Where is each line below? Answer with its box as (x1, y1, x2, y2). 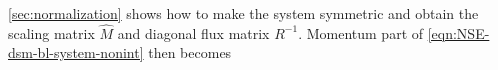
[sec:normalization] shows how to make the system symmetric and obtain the (8, 3, 479, 23)
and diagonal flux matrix (117, 22, 270, 43)
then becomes (148, 42, 232, 63)
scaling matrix (8, 22, 95, 43)
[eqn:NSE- (427, 22, 490, 43)
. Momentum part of (298, 22, 424, 43)
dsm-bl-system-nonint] (8, 42, 144, 63)
